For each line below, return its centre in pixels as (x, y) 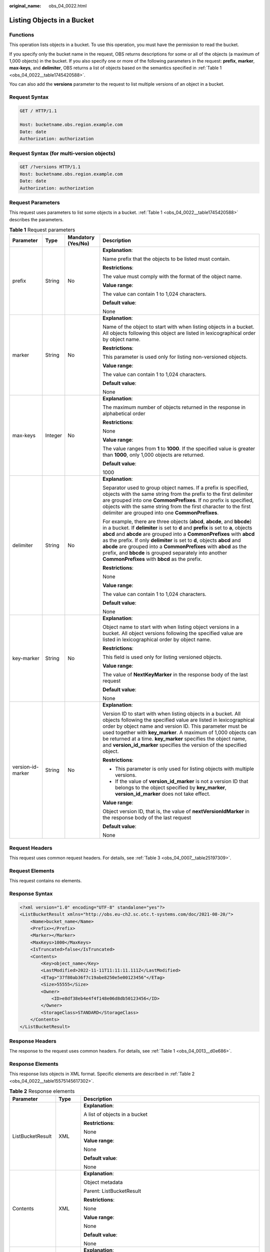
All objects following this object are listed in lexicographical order (179, 333)
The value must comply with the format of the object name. (172, 276)
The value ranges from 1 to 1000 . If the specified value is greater (179, 449)
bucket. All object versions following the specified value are (173, 634)
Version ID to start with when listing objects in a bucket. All (172, 714)
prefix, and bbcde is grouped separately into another (165, 553)
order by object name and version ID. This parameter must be (175, 726)
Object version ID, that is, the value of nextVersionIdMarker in (176, 811)
